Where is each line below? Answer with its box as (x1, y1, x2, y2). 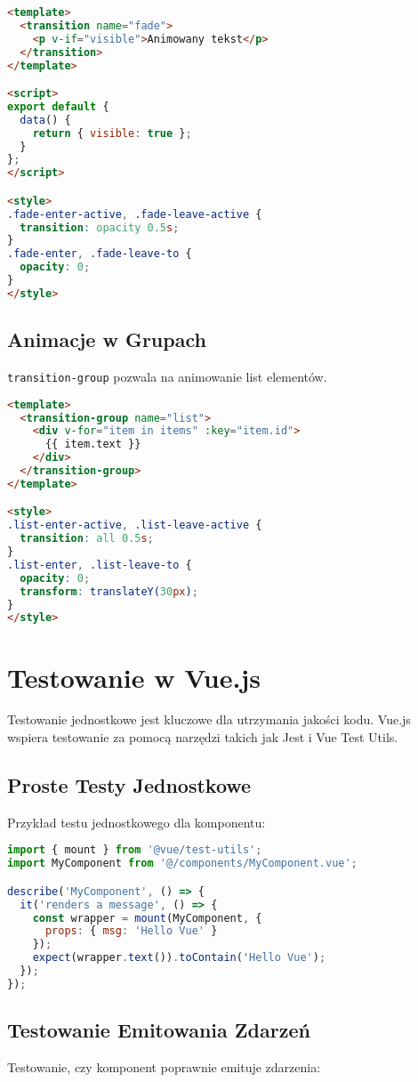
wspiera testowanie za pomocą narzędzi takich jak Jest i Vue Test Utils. (7, 728, 398, 747)
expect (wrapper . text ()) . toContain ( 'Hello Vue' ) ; (32, 951, 326, 965)
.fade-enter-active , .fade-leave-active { (7, 207, 262, 221)
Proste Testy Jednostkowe (7, 771, 252, 799)
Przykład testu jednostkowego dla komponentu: (7, 812, 266, 831)
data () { (20, 113, 71, 126)
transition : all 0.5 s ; (20, 532, 154, 545)
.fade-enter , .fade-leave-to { (7, 247, 192, 261)
